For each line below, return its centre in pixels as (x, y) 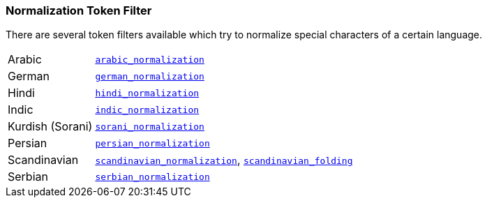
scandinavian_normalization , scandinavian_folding (224, 160)
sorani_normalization (150, 126)
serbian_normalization (152, 176)
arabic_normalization (150, 59)
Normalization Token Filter (79, 10)
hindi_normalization (147, 93)
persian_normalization (152, 143)
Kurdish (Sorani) (50, 127)
